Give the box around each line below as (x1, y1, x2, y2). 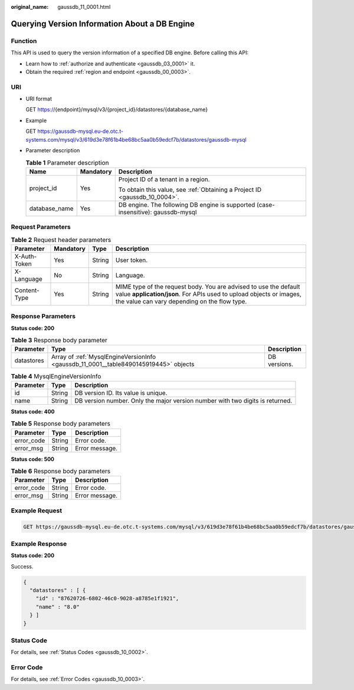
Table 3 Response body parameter (11, 336, 107, 345)
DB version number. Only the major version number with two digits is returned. (74, 396, 293, 404)
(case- (257, 201, 276, 209)
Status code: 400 (11, 408, 55, 415)
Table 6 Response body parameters (11, 467, 111, 475)
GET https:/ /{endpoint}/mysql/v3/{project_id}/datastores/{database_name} (25, 106, 208, 113)
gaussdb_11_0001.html (57, 4, 111, 10)
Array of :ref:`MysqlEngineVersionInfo (51, 353, 156, 361)
